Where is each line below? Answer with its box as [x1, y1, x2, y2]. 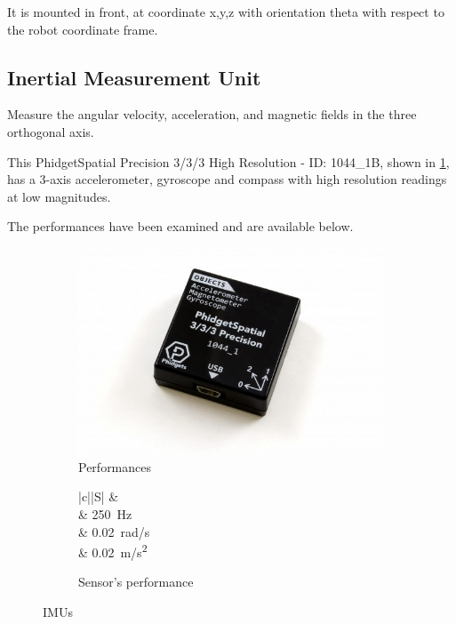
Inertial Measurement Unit [7, 63, 261, 91]
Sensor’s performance [78, 572, 194, 591]
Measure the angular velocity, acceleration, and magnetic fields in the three [7, 105, 417, 124]
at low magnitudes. [7, 187, 111, 205]
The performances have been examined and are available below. [7, 217, 354, 236]
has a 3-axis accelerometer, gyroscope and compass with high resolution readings [7, 170, 447, 188]
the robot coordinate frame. [7, 20, 158, 38]
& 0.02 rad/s [78, 522, 150, 540]
